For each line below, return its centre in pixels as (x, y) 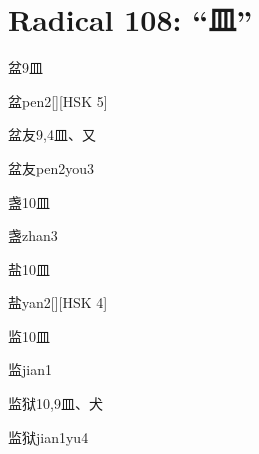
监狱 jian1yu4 (48, 436)
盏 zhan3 (33, 235)
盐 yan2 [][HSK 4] (58, 302)
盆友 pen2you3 (51, 167)
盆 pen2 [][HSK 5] (58, 100)
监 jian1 (30, 369)
